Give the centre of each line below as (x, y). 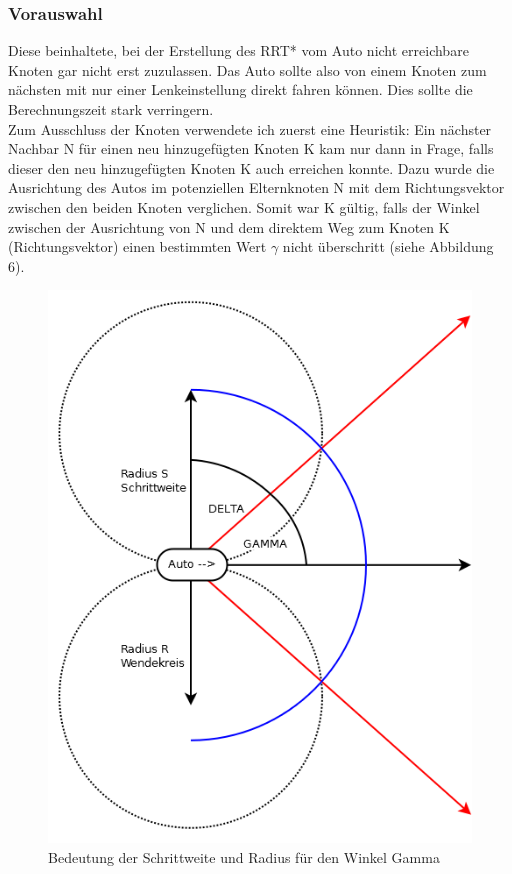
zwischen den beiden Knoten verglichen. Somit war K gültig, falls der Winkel (244, 206)
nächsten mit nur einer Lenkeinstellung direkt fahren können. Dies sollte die (240, 89)
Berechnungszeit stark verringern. (111, 109)
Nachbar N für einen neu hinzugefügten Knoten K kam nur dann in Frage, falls (251, 148)
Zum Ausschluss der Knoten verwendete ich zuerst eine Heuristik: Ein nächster (250, 128)
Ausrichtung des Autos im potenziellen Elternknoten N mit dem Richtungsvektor (256, 187)
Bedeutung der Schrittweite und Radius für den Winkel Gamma (244, 856)
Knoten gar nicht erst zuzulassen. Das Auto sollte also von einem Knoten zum (247, 69)
